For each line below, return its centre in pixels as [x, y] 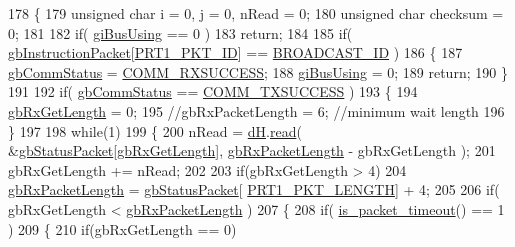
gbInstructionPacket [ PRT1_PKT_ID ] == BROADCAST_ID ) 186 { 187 [235, 52]
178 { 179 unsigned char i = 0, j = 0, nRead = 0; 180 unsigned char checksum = [256, 13]
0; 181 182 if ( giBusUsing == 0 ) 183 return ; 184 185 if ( [180, 32]
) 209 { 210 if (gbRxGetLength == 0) [122, 228]
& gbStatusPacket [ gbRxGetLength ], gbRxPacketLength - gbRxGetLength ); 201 [252, 150]
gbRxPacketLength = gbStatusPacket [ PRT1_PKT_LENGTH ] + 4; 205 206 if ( [254, 189]
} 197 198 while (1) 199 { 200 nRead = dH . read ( [155, 130]
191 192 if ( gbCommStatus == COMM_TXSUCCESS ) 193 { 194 [213, 91]
